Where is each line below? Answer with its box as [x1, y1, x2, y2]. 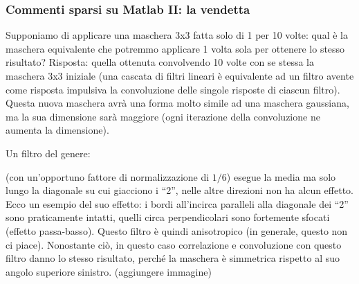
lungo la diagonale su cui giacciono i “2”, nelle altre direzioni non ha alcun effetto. [6, 183, 353, 197]
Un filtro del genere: [6, 145, 91, 160]
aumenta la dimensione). [6, 123, 109, 137]
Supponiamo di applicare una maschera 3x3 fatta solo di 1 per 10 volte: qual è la [6, 28, 348, 42]
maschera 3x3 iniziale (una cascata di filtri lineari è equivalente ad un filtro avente [6, 69, 354, 82]
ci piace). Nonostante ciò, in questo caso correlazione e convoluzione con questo [6, 237, 342, 251]
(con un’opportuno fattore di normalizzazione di [6, 169, 210, 184]
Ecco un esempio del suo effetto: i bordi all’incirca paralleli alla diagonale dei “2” [6, 196, 349, 211]
